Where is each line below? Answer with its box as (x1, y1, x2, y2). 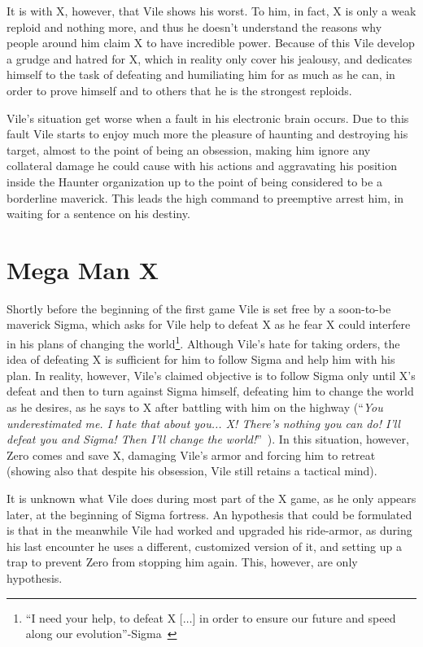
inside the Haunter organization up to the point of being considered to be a (7, 173, 382, 190)
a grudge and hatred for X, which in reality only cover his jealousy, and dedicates (7, 50, 412, 67)
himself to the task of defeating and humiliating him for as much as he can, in (7, 66, 395, 83)
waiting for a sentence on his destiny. (7, 205, 190, 222)
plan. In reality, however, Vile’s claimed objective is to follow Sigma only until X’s (7, 366, 416, 383)
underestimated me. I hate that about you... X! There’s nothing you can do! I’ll (7, 414, 400, 431)
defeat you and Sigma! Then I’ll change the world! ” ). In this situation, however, (7, 431, 409, 448)
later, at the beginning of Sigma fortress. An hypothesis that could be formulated (7, 505, 412, 522)
